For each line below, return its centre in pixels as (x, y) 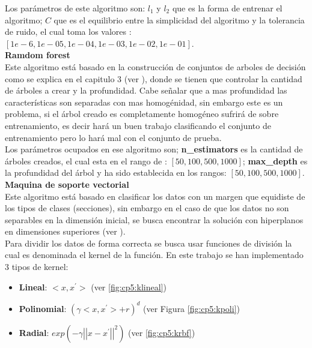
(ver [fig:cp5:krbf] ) (162, 332)
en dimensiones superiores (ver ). (65, 231)
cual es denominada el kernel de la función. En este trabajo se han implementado (154, 255)
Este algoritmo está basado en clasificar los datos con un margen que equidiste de (155, 196)
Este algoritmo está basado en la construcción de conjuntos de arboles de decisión (155, 66)
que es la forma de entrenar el (227, 8)
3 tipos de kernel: (37, 267)
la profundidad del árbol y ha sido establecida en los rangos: (116, 172)
